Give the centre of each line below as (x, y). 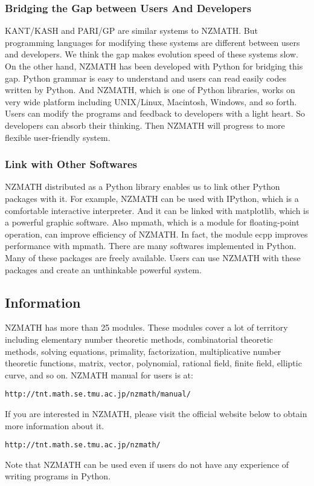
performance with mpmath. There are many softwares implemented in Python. (151, 246)
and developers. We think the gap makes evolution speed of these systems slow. (152, 54)
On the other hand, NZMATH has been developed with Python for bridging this (154, 66)
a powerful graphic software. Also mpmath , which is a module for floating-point (152, 222)
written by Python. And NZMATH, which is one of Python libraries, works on (150, 90)
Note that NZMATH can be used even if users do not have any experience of (147, 464)
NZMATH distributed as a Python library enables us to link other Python (143, 186)
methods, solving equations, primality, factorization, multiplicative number (143, 351)
